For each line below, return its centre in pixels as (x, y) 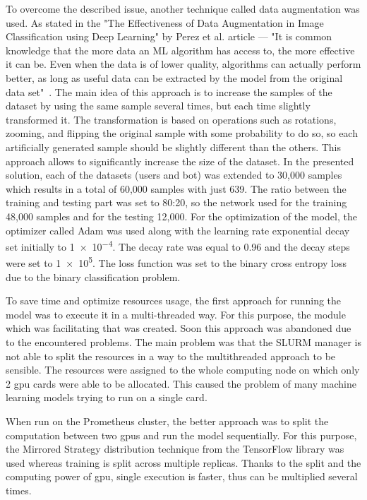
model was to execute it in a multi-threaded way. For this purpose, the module (176, 314)
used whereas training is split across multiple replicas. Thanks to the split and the (183, 462)
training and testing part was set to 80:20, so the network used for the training (176, 202)
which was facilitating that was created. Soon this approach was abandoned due (179, 328)
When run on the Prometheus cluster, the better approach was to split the (167, 421)
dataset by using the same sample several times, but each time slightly (158, 106)
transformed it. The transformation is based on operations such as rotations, (171, 119)
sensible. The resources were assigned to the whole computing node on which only (183, 370)
